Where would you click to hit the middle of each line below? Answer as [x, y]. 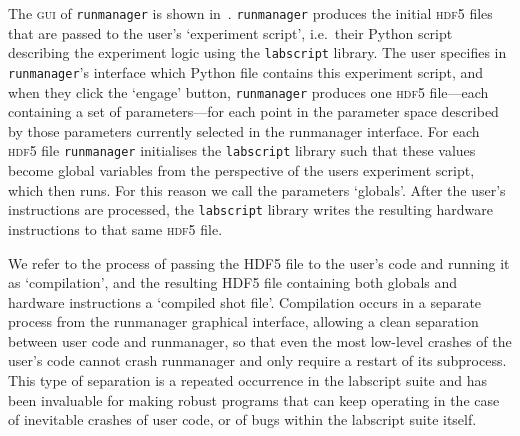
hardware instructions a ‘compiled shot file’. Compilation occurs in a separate [245, 301]
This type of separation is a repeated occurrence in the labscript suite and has [247, 380]
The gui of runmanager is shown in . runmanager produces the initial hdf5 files [250, 13]
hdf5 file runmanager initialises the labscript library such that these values [242, 150]
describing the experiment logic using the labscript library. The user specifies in [257, 52]
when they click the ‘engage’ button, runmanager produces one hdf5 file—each [248, 91]
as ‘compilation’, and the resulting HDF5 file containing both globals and [233, 282]
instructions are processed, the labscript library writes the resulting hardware [250, 209]
